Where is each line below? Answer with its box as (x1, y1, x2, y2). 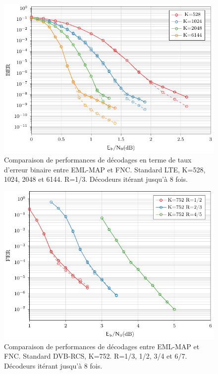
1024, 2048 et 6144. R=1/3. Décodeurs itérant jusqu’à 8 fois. (4, 174, 188, 184)
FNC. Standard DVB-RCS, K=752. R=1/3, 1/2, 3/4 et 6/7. (4, 351, 187, 361)
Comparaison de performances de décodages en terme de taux (4, 155, 192, 165)
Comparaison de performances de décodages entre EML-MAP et (4, 341, 200, 351)
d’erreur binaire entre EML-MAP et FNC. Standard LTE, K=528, (4, 164, 206, 174)
